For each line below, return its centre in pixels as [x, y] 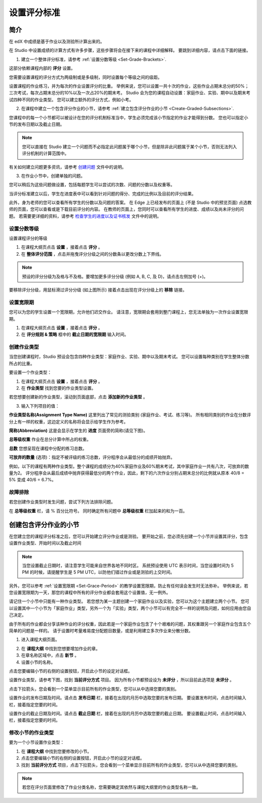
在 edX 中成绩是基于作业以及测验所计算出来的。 [57, 42]
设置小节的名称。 [38, 662]
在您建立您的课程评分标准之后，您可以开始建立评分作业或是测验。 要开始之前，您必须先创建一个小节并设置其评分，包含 [129, 536]
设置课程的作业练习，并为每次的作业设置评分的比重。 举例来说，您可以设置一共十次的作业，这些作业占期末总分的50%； [129, 86]
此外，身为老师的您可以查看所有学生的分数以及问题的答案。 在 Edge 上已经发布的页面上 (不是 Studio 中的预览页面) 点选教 [130, 203]
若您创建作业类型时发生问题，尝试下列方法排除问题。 [62, 502]
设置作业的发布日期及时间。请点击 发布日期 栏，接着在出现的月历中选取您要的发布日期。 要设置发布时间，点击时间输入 [128, 698]
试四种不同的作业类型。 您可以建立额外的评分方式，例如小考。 [71, 99]
